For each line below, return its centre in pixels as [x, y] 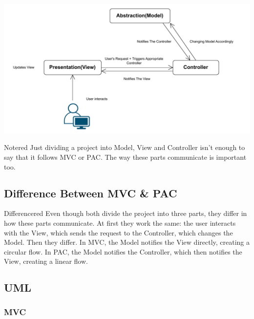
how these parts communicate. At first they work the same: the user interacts [120, 223]
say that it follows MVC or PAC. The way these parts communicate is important [125, 157]
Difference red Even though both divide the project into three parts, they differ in [126, 213]
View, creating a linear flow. [46, 261]
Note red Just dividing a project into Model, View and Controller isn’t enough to [125, 147]
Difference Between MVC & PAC [91, 193]
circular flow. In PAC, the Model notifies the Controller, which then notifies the [123, 251]
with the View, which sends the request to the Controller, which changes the [118, 232]
